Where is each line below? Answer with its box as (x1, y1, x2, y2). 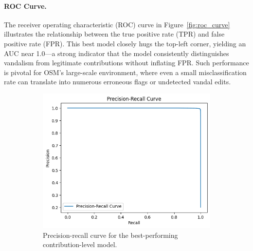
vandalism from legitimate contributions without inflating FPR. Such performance (4, 58, 249, 68)
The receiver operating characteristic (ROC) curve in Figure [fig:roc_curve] (4, 19, 230, 29)
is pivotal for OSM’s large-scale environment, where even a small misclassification (4, 67, 247, 77)
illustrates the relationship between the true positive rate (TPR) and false (4, 29, 225, 39)
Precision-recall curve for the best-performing (43, 230, 178, 240)
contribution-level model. (43, 239, 117, 250)
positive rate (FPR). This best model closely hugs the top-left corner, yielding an (4, 38, 246, 48)
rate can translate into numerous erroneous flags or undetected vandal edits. (4, 77, 231, 87)
